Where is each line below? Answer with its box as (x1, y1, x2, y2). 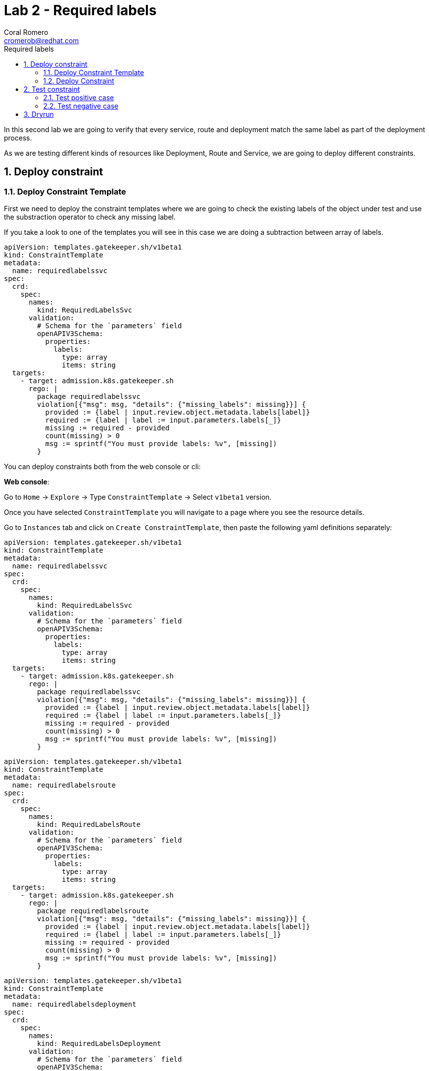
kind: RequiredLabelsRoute (37, 820, 141, 828)
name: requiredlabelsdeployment (12, 1000, 136, 1008)
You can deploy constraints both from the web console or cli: (4, 462, 201, 471)
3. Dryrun (24, 110, 54, 118)
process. (4, 133, 32, 142)
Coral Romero (4, 28, 49, 36)
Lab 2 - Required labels (4, 2, 157, 19)
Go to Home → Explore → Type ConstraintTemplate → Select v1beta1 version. (4, 492, 272, 501)
